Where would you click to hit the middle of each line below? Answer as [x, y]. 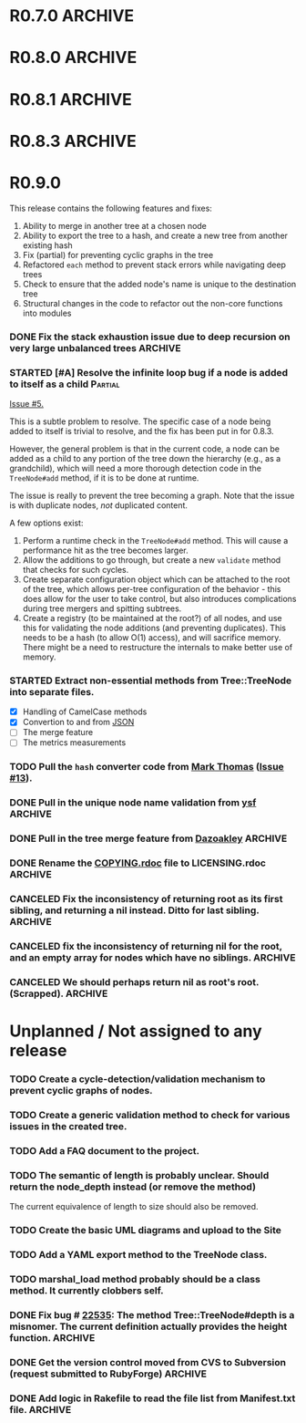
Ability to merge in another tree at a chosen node [115, 225]
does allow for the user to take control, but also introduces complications [159, 598]
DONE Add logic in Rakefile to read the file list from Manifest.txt [153, 1398]
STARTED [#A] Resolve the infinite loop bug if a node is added [149, 372]
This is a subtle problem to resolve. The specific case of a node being [140, 421]
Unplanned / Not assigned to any [136, 1031]
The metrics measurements [74, 743]
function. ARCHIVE [52, 1337]
